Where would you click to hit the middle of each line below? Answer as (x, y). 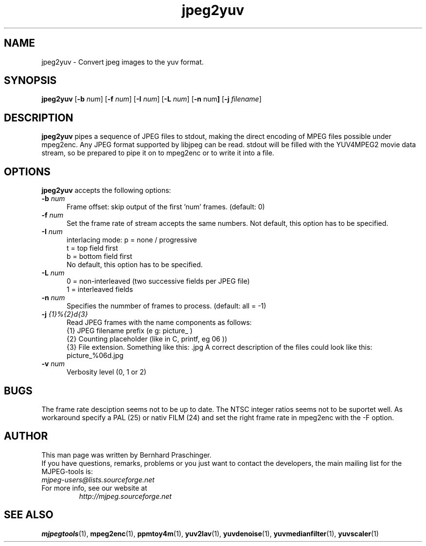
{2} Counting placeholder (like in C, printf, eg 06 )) (147, 339)
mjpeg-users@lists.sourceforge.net (98, 479)
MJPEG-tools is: (67, 471)
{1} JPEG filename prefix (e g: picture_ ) (130, 331)
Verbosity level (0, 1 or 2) (106, 372)
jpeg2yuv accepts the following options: (106, 190)
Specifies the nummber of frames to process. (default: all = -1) (167, 306)
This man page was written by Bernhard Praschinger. (126, 455)
